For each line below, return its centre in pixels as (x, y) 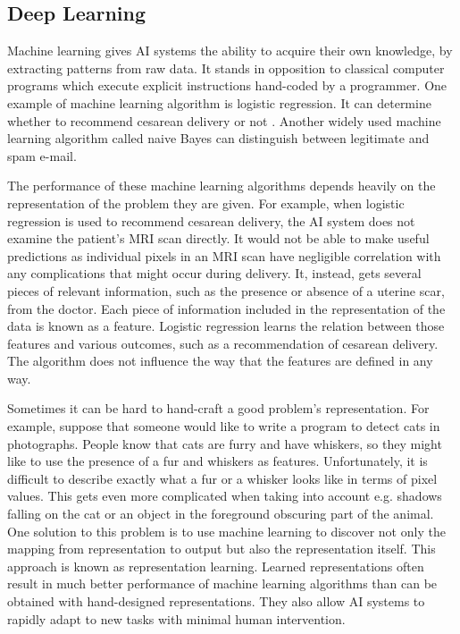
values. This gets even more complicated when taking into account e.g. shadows (225, 496)
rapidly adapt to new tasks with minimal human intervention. (176, 618)
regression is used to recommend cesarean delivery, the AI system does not (211, 220)
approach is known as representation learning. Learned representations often (216, 566)
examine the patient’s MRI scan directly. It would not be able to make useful (218, 238)
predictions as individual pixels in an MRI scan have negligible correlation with (224, 255)
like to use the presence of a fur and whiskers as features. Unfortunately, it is (217, 461)
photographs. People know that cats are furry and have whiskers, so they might (225, 443)
